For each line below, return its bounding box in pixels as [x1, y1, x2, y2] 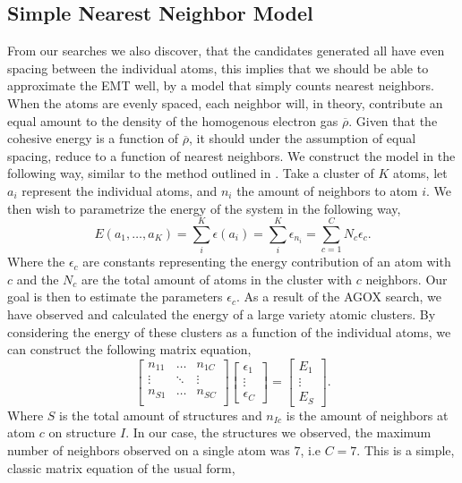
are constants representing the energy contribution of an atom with [82, 252, 451, 271]
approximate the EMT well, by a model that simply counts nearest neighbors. [7, 76, 435, 95]
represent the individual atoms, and [21, 181, 218, 199]
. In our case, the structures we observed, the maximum [125, 423, 432, 442]
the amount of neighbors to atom [236, 181, 418, 199]
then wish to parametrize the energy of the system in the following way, [7, 199, 401, 217]
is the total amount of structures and [59, 405, 262, 424]
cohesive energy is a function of [7, 129, 179, 148]
